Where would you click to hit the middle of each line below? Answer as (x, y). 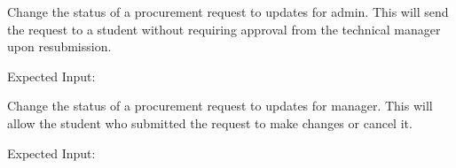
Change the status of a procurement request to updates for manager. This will (220, 106)
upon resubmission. (59, 46)
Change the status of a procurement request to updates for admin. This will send (228, 11)
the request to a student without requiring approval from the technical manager (224, 29)
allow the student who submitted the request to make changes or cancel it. (210, 122)
